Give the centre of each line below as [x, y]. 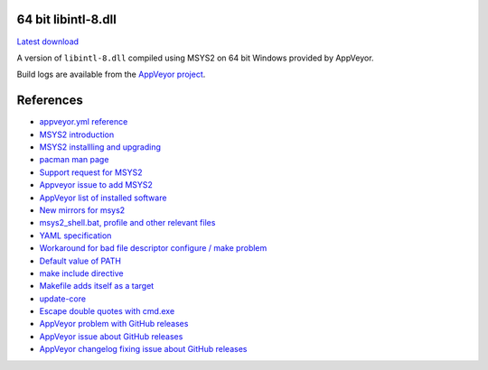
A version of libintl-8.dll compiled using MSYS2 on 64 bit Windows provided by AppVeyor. [195, 58]
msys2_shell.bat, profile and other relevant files [127, 223]
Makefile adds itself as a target [97, 286]
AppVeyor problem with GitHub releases [114, 324]
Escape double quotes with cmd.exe [107, 311]
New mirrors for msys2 [82, 210]
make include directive [81, 273]
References [50, 101]
